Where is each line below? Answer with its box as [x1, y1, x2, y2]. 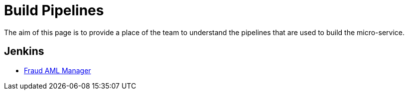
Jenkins [4, 45, 44, 58]
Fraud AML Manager [24, 66, 91, 75]
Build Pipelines [4, 2, 104, 19]
